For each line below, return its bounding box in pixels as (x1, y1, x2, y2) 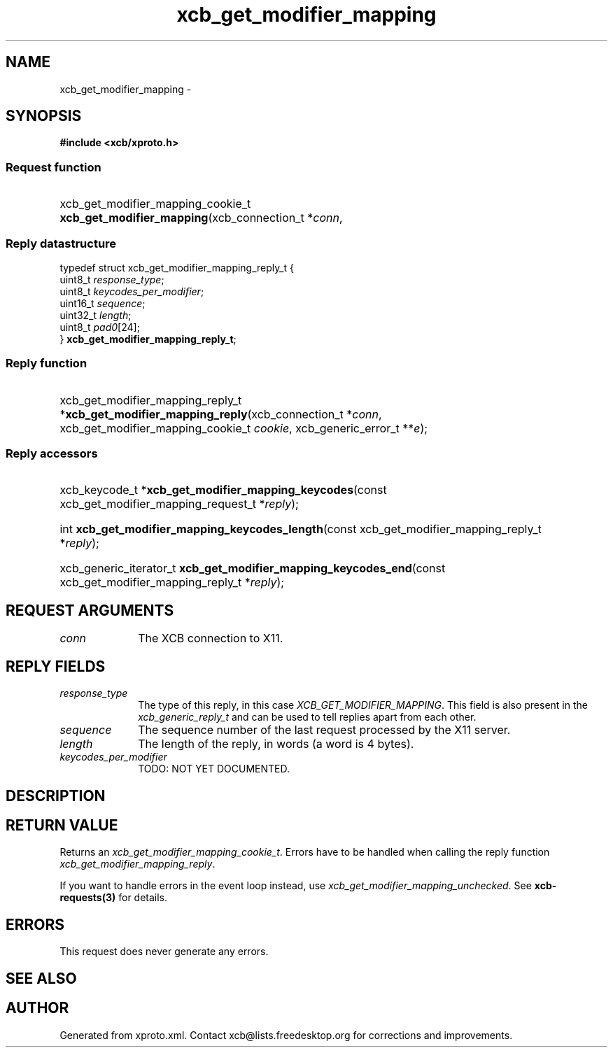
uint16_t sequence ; (59, 297, 146, 309)
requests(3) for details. (59, 891, 168, 904)
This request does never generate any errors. (59, 945, 269, 958)
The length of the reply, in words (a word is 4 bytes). (138, 737, 414, 751)
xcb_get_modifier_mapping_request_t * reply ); (59, 497, 299, 511)
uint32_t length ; (59, 309, 132, 321)
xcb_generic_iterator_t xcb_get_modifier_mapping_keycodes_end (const (59, 561, 446, 576)
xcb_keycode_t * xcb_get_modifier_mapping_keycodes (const (59, 483, 387, 497)
